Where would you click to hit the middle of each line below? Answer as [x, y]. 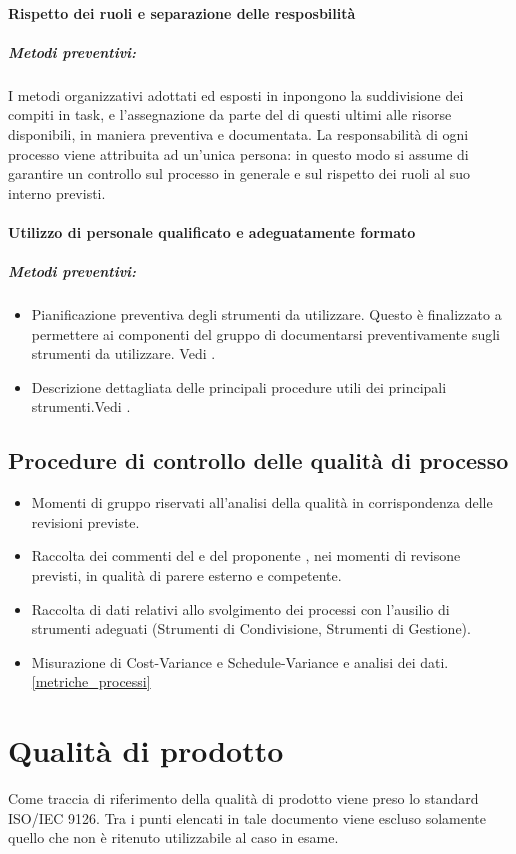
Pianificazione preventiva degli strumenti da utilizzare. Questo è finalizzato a [266, 314]
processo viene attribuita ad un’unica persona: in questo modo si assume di [238, 153]
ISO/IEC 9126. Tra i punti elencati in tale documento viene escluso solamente [247, 817]
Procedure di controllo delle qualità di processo [258, 460]
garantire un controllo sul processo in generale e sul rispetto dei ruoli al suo [239, 173]
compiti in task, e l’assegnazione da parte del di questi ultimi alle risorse [230, 114]
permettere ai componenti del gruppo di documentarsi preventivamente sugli [265, 333]
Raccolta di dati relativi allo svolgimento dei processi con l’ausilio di [240, 608]
